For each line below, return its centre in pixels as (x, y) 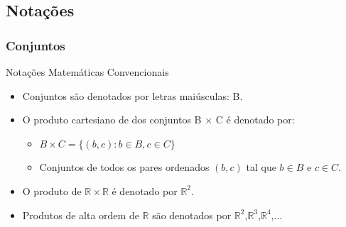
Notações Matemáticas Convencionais (87, 72)
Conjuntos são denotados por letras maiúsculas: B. (133, 95)
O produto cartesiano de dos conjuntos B (112, 120)
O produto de (52, 190)
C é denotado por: (255, 120)
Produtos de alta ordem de (81, 215)
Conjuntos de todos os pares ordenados (124, 167)
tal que (261, 167)
